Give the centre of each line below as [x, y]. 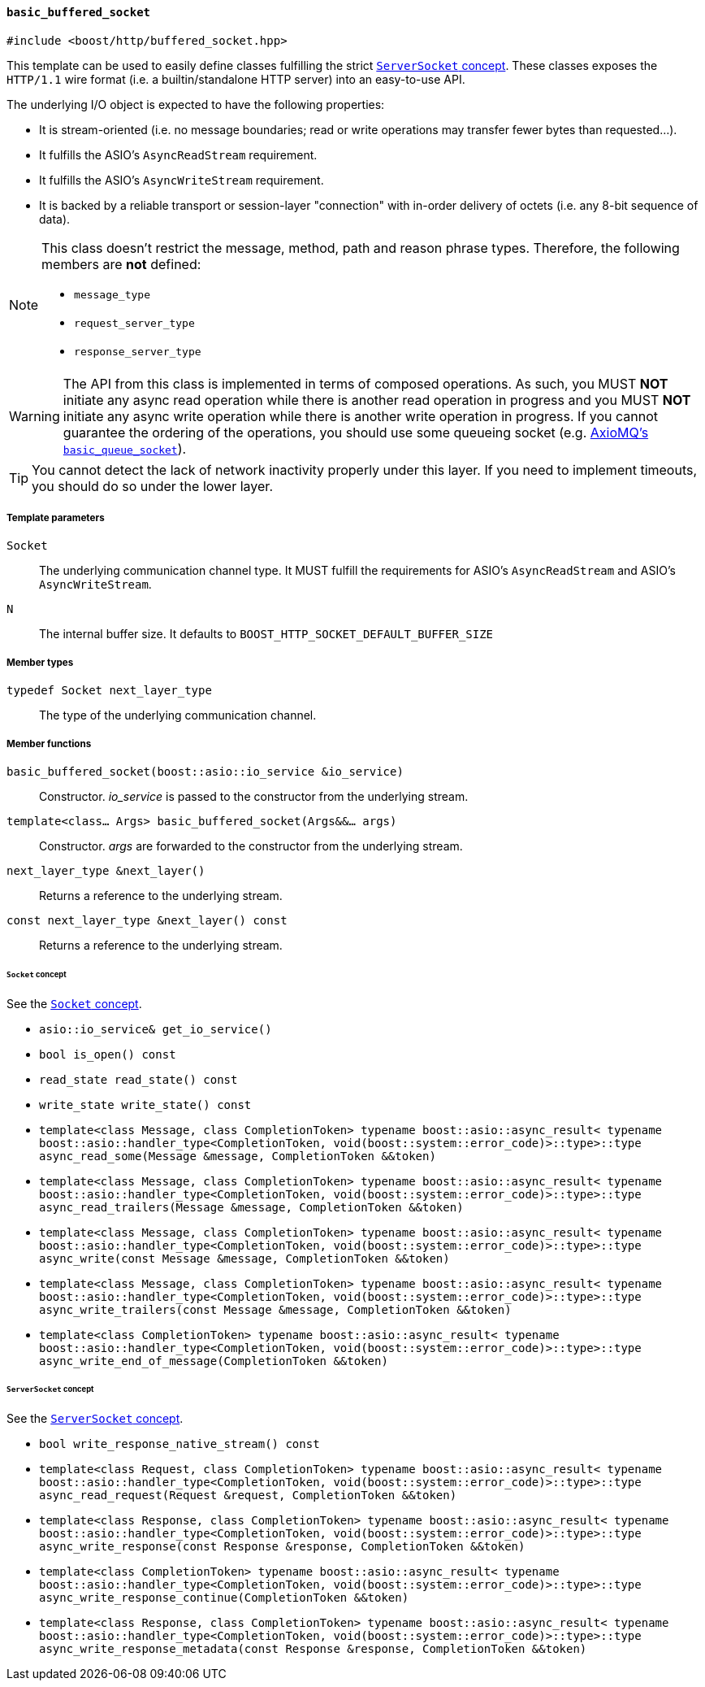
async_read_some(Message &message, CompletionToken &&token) [238, 1156]
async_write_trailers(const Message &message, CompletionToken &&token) [275, 1309]
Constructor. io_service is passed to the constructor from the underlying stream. [254, 796]
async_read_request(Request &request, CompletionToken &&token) [248, 1496]
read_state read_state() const [138, 1079]
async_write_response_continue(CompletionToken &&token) [224, 1598]
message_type [112, 294]
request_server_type [134, 323]
